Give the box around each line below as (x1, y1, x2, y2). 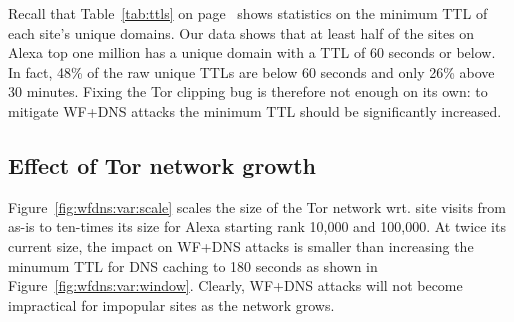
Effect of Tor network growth (8, 149, 317, 180)
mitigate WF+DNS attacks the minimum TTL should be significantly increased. (8, 100, 502, 121)
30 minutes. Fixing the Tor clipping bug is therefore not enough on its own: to (8, 81, 488, 102)
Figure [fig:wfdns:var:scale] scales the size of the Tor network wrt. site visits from (8, 196, 507, 217)
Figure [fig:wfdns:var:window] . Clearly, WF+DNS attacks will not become (8, 275, 463, 296)
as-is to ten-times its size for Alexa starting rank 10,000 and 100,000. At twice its (8, 216, 506, 237)
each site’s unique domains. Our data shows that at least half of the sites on (8, 22, 475, 43)
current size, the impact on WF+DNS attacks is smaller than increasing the (8, 235, 474, 256)
